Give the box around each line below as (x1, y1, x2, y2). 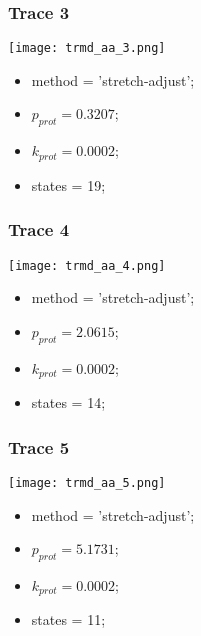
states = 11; (31, 609, 106, 630)
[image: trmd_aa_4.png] (8, 258, 166, 273)
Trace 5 (8, 434, 70, 459)
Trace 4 (8, 217, 70, 242)
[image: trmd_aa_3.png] (8, 41, 166, 56)
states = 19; (31, 174, 106, 195)
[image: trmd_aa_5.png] (8, 475, 166, 490)
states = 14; (31, 392, 106, 413)
